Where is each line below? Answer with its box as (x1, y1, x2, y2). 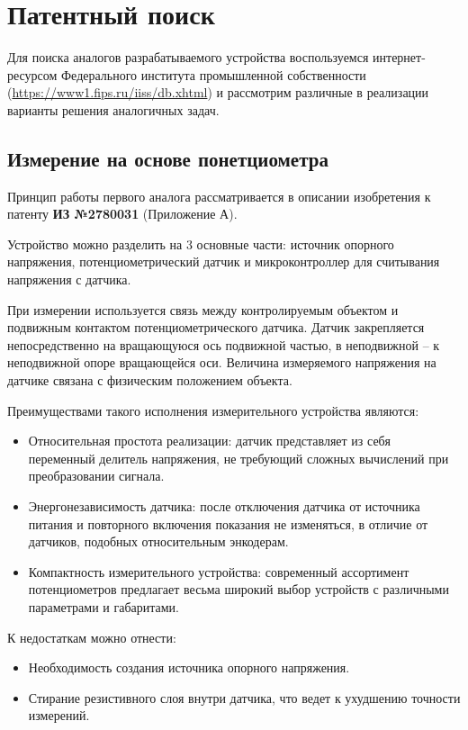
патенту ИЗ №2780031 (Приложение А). (7, 204, 238, 223)
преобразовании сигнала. (28, 466, 165, 485)
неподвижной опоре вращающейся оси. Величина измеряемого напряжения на (7, 353, 436, 372)
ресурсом (7, 65, 58, 84)
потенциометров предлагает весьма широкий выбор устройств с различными (28, 580, 449, 599)
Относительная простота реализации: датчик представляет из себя (28, 431, 391, 450)
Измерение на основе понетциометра (7, 144, 328, 172)
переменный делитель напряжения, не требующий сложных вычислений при (28, 448, 449, 467)
